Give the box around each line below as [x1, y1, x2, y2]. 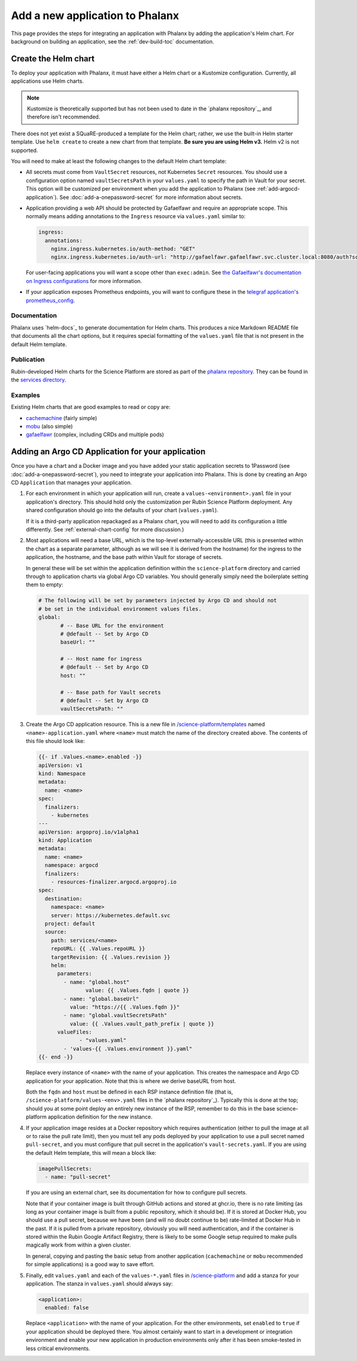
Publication [11, 355, 45, 363]
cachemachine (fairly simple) [26, 414, 98, 421]
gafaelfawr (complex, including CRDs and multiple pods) [26, 431, 164, 438]
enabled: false [45, 1304, 89, 1311]
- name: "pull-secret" [45, 1174, 111, 1180]
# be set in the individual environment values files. [38, 605, 202, 612]
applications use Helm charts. [11, 77, 84, 85]
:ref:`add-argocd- [256, 185, 300, 192]
